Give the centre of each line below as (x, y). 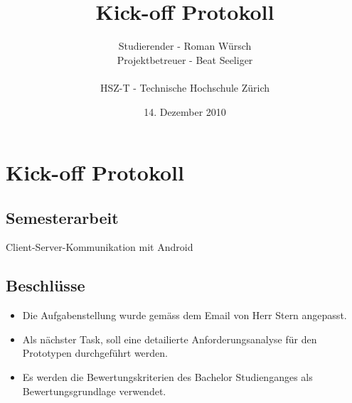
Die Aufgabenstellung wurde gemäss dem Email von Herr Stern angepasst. (185, 315)
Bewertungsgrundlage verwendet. (94, 391)
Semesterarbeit (62, 217)
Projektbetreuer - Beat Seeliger (185, 59)
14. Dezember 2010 (185, 111)
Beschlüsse (46, 285)
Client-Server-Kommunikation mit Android (100, 247)
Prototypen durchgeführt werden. (95, 353)
